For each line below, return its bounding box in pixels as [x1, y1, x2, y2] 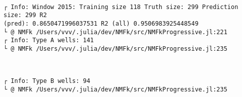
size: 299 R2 [4, 12, 47, 19]
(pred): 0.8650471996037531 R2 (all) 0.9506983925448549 [4, 20, 199, 28]
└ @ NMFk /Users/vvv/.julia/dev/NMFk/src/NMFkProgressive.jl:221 [4, 28, 227, 36]
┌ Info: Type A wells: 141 [4, 37, 94, 44]
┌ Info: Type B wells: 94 [4, 77, 90, 85]
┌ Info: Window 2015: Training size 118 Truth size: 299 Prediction [4, 3, 238, 11]
